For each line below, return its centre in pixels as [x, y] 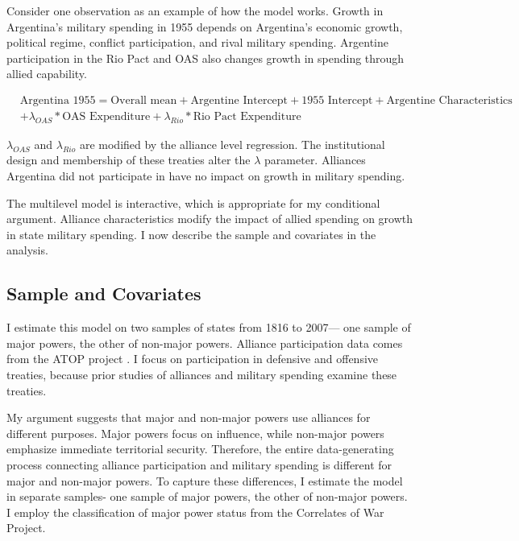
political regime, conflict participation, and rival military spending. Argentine [198, 42]
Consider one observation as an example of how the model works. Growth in [195, 10]
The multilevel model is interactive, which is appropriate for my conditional [193, 202]
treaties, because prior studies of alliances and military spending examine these [202, 374]
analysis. [27, 250]
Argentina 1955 [58, 100]
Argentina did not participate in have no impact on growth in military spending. [206, 176]
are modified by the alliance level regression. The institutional [232, 144]
